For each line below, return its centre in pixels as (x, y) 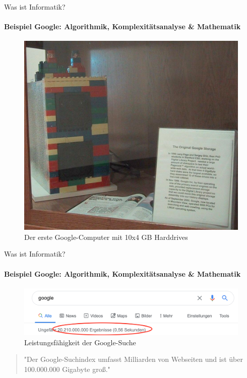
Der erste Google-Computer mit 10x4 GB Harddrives (106, 237)
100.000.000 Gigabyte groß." (67, 369)
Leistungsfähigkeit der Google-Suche (80, 342)
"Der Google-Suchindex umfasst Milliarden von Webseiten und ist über (133, 359)
